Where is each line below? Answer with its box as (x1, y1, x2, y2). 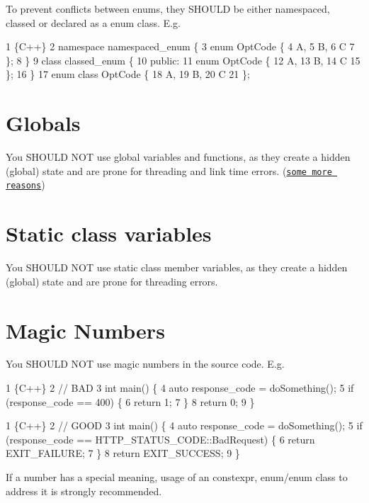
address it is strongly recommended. (6, 483, 162, 498)
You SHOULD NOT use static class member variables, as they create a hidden (6, 260, 348, 275)
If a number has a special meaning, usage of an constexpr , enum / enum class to (6, 470, 348, 484)
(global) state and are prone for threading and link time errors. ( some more (6, 163, 332, 178)
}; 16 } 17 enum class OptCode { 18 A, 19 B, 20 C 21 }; (6, 67, 250, 81)
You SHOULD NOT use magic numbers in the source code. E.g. (6, 356, 285, 371)
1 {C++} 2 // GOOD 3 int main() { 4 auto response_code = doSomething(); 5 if (6, 418, 363, 433)
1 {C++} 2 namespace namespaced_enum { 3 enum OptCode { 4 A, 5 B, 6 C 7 (6, 39, 355, 54)
